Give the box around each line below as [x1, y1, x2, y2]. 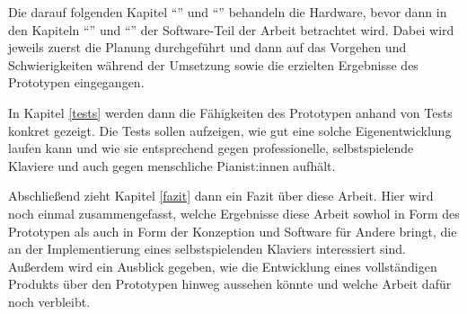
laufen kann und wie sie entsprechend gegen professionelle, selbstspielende [8, 139, 414, 157]
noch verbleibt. [8, 292, 91, 310]
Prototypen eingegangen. [8, 73, 145, 92]
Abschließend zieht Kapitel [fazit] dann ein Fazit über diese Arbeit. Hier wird [8, 186, 434, 205]
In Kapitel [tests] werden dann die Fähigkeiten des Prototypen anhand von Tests [8, 103, 453, 121]
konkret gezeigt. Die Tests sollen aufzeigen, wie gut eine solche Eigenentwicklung [8, 121, 452, 139]
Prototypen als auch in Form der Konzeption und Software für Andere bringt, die [8, 221, 457, 240]
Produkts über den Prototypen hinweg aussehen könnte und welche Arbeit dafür [8, 274, 452, 293]
